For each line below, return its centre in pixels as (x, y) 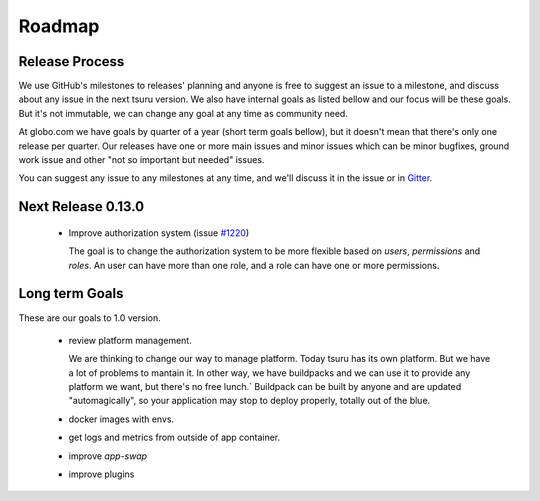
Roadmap (59, 26)
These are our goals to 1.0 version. (89, 317)
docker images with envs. (121, 419)
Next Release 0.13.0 (81, 206)
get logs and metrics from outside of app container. (174, 437)
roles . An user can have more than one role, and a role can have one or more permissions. (254, 265)
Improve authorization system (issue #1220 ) (159, 232)
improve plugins (101, 474)
